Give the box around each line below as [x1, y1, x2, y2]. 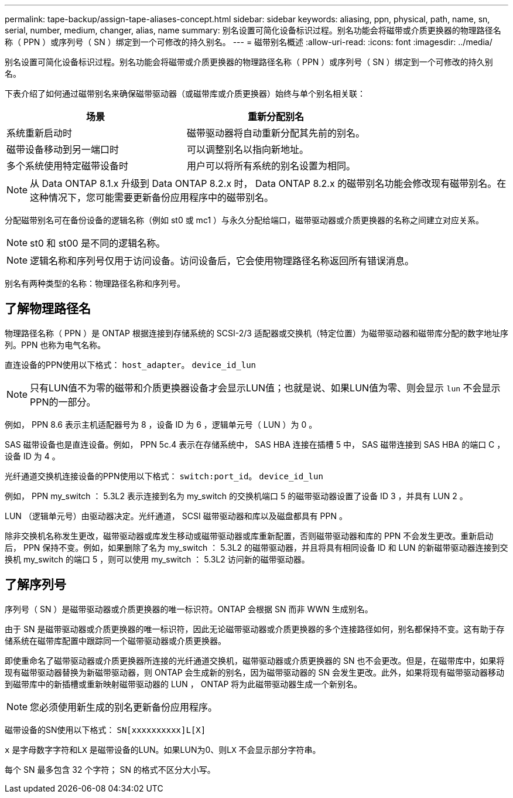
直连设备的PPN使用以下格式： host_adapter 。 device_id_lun [5, 359, 256, 370]
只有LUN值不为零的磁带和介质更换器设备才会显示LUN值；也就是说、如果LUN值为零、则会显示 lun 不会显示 [30, 381, 501, 394]
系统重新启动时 [6, 127, 73, 139]
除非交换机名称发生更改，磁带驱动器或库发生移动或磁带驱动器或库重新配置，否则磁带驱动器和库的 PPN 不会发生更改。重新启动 [5, 530, 494, 541]
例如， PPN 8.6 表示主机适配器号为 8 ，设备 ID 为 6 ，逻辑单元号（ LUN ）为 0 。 [5, 419, 317, 429]
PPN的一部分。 [30, 395, 96, 408]
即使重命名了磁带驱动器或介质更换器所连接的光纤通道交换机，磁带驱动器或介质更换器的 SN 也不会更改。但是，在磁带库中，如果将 [5, 655, 505, 666]
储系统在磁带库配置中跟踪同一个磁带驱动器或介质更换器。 [5, 635, 226, 646]
